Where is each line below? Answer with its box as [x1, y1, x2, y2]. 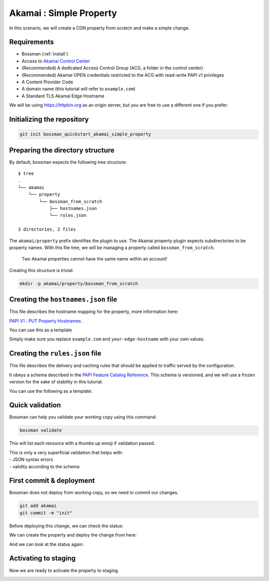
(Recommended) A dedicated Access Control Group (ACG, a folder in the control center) [21, 65, 203, 71]
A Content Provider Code [21, 79, 73, 85]
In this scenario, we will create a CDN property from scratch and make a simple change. [9, 25, 190, 31]
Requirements [9, 38, 54, 46]
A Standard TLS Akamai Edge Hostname [21, 93, 105, 99]
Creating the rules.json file [9, 349, 102, 358]
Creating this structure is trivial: [9, 267, 74, 273]
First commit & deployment [9, 477, 95, 485]
